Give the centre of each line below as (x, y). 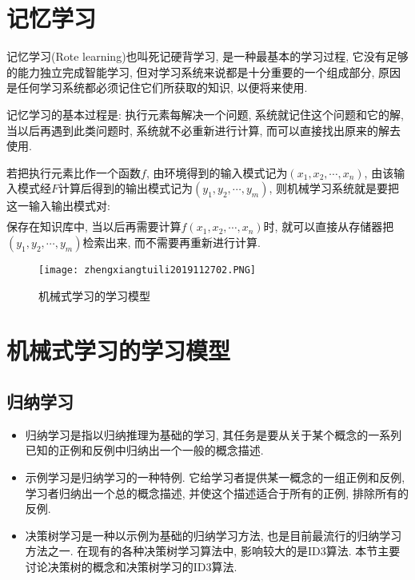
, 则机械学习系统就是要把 (334, 188)
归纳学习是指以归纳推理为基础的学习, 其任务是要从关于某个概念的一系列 (213, 434)
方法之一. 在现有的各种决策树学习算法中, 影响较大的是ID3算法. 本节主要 (213, 551)
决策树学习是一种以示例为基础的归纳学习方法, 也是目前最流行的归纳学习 (213, 535)
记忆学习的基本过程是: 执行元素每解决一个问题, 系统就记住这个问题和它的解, (205, 114)
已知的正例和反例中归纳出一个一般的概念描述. (144, 450)
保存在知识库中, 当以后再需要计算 (94, 226)
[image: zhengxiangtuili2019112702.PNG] (148, 270)
